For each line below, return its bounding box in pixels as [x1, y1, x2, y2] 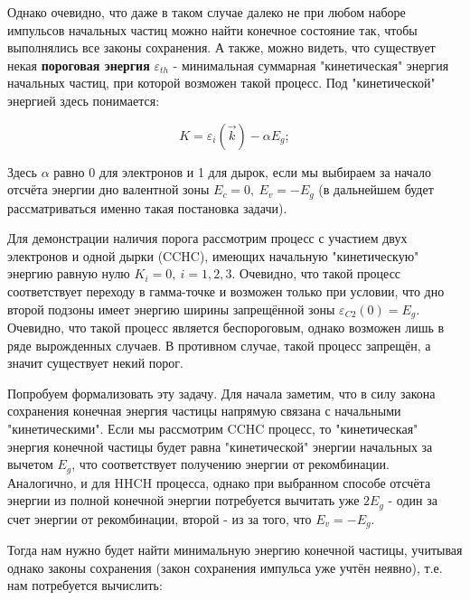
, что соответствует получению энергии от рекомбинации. [71, 455, 390, 473]
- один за [388, 491, 437, 510]
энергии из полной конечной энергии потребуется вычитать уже [7, 491, 360, 510]
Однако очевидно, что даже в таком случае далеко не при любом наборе [7, 3, 406, 21]
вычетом [7, 455, 53, 473]
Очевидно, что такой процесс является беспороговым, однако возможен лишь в [7, 318, 445, 337]
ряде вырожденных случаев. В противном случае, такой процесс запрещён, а [7, 335, 431, 354]
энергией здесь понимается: [7, 90, 160, 109]
